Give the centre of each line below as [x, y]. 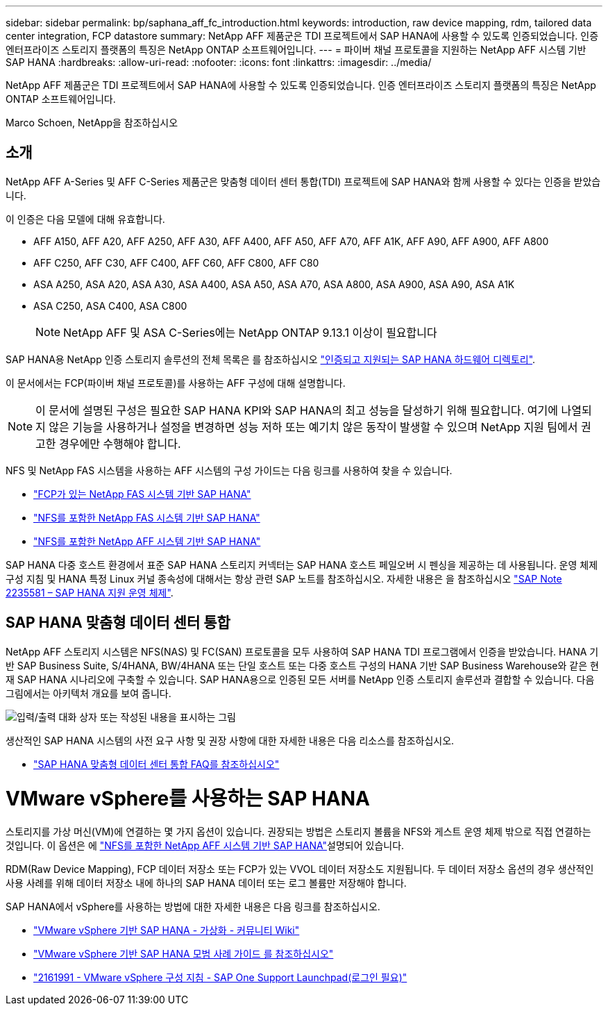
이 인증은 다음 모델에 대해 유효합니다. [85, 219]
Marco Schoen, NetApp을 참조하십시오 [92, 123]
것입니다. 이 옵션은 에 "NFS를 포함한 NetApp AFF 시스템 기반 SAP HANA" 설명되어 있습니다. [205, 846]
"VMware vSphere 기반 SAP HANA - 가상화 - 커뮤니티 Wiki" [167, 930]
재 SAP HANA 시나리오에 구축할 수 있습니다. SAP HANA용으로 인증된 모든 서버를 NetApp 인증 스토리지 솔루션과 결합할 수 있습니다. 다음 [300, 679]
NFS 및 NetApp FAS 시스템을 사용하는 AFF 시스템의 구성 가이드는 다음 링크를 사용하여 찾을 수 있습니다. [229, 470]
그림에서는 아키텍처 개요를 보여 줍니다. [88, 693]
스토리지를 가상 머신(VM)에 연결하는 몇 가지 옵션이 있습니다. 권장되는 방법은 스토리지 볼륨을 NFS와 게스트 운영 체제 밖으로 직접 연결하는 [298, 832]
